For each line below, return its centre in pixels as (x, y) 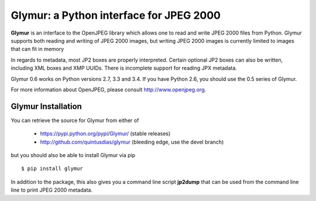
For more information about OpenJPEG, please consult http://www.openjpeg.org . (109, 89)
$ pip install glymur (52, 169)
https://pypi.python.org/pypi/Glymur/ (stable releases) (105, 134)
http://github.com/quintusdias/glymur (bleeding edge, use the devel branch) (132, 142)
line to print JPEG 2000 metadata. (52, 190)
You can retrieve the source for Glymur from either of (75, 120)
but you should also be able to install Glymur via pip (73, 155)
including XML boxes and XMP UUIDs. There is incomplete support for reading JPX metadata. (124, 68)
